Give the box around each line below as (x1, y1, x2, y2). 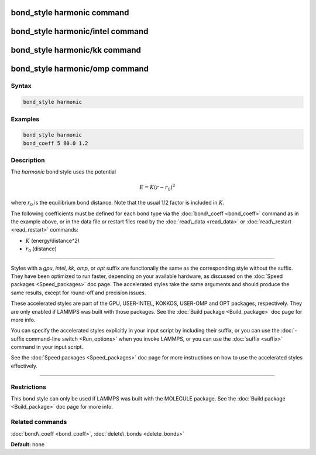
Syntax (11, 82, 32, 90)
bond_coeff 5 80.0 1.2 (23, 140, 88, 147)
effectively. (11, 362, 38, 369)
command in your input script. (11, 344, 84, 351)
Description (11, 156, 45, 164)
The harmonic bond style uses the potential (11, 168, 116, 175)
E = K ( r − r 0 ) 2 (139, 183, 176, 192)
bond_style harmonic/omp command (11, 64, 149, 74)
